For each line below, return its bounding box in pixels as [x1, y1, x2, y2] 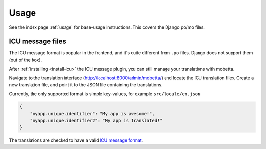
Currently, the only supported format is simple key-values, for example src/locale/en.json [9, 91, 200, 97]
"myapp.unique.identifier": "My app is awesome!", [30, 111, 155, 116]
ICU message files [9, 37, 66, 46]
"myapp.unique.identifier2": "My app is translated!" [30, 118, 163, 124]
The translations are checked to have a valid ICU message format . [9, 137, 143, 143]
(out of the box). [9, 57, 42, 63]
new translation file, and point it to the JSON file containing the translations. [9, 82, 163, 88]
